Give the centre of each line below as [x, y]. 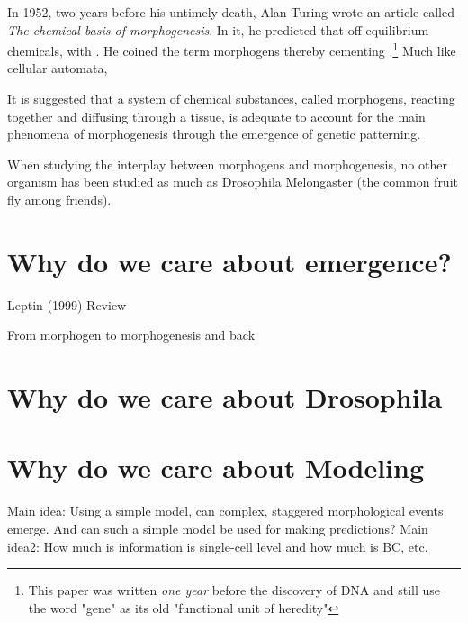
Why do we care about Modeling [216, 467]
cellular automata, [58, 68]
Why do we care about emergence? [229, 261]
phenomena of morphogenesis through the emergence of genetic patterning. [214, 134]
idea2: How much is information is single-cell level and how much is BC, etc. [218, 546]
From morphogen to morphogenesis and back [131, 335]
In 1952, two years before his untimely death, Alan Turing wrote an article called [231, 12]
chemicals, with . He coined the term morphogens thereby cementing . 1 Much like [232, 49]
